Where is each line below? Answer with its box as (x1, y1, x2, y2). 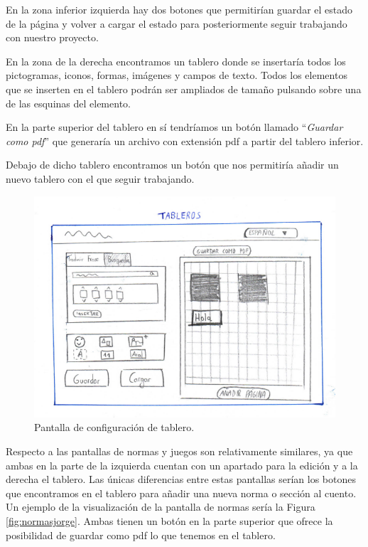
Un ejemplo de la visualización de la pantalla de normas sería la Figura (6, 499, 315, 514)
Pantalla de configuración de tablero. (34, 420, 195, 435)
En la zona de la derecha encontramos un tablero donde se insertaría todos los (6, 53, 346, 68)
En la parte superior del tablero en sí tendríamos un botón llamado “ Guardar (6, 120, 343, 134)
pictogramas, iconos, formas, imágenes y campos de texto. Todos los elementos (6, 68, 347, 83)
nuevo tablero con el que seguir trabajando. (6, 171, 195, 186)
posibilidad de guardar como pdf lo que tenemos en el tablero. (6, 527, 276, 542)
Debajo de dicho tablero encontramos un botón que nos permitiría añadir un (6, 157, 339, 172)
